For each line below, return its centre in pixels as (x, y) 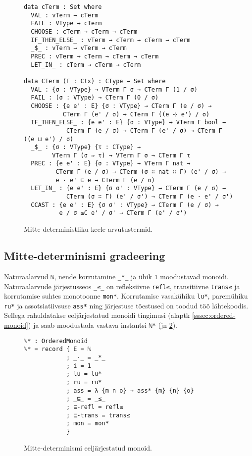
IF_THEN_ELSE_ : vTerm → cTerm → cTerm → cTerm (111, 40)
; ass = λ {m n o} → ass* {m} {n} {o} (130, 390)
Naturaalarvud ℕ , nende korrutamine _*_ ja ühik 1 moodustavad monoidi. (116, 276)
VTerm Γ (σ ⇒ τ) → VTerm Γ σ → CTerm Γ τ (121, 155)
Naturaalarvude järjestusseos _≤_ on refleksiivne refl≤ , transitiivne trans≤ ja (122, 286)
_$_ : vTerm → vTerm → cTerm (79, 48)
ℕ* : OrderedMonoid (56, 341)
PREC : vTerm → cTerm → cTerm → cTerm (95, 56)
